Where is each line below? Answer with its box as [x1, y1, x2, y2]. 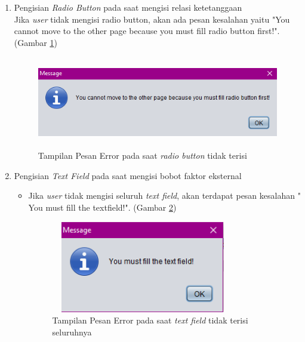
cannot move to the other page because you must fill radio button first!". [14, 24, 280, 37]
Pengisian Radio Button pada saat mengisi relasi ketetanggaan [14, 1, 242, 13]
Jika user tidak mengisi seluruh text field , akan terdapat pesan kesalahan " [28, 189, 301, 202]
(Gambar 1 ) [14, 36, 57, 48]
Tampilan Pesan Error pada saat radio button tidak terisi [38, 149, 247, 162]
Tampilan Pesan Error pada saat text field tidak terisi [52, 314, 248, 326]
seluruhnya [52, 325, 92, 338]
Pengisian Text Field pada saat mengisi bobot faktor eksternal [14, 169, 242, 181]
